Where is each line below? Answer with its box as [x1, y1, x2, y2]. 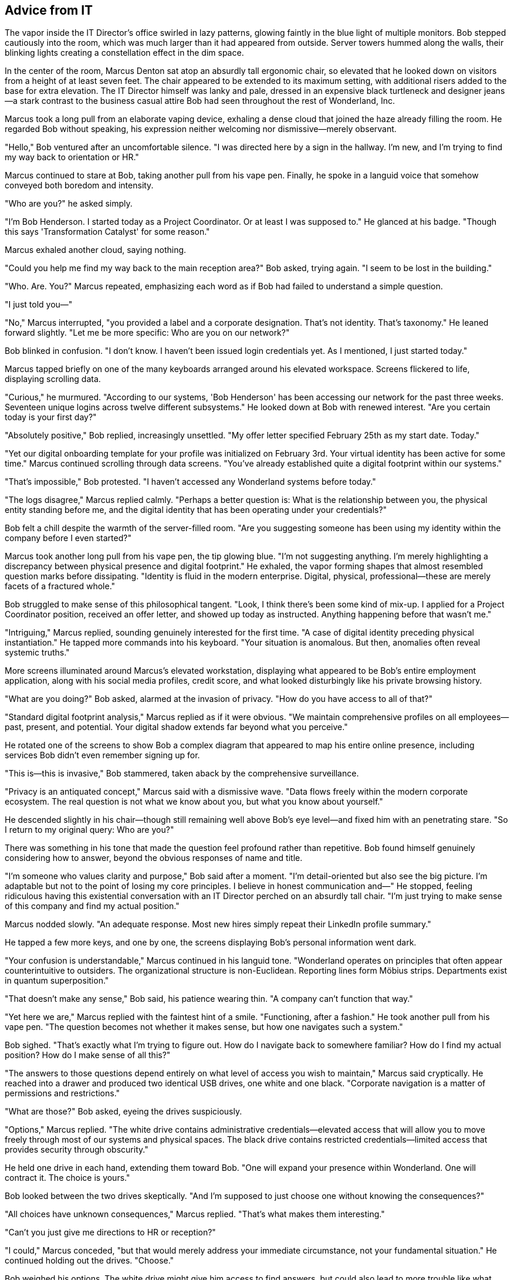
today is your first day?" [5, 412, 97, 423]
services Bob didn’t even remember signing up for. [5, 750, 200, 761]
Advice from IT [5, 3, 93, 18]
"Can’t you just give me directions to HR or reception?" [5, 1227, 216, 1238]
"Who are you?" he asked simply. [5, 198, 133, 209]
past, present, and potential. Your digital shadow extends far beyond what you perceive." [5, 722, 348, 732]
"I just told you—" [5, 299, 73, 310]
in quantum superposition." [5, 975, 109, 986]
